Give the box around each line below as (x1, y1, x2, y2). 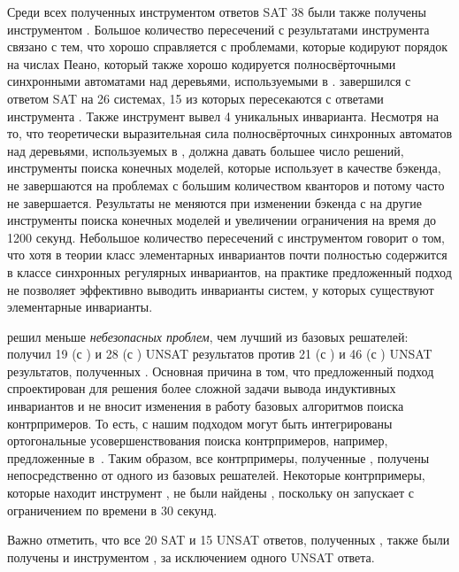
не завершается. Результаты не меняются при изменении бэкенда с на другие (7, 193, 422, 212)
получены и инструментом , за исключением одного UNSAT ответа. (7, 547, 375, 566)
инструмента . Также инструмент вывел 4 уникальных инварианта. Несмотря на (7, 106, 439, 125)
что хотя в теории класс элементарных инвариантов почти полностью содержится (7, 245, 448, 264)
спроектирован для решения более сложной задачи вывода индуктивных (7, 379, 396, 398)
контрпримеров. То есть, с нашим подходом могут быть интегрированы (7, 414, 393, 432)
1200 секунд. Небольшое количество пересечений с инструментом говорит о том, (7, 228, 445, 246)
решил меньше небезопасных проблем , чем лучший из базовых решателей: (7, 327, 409, 345)
